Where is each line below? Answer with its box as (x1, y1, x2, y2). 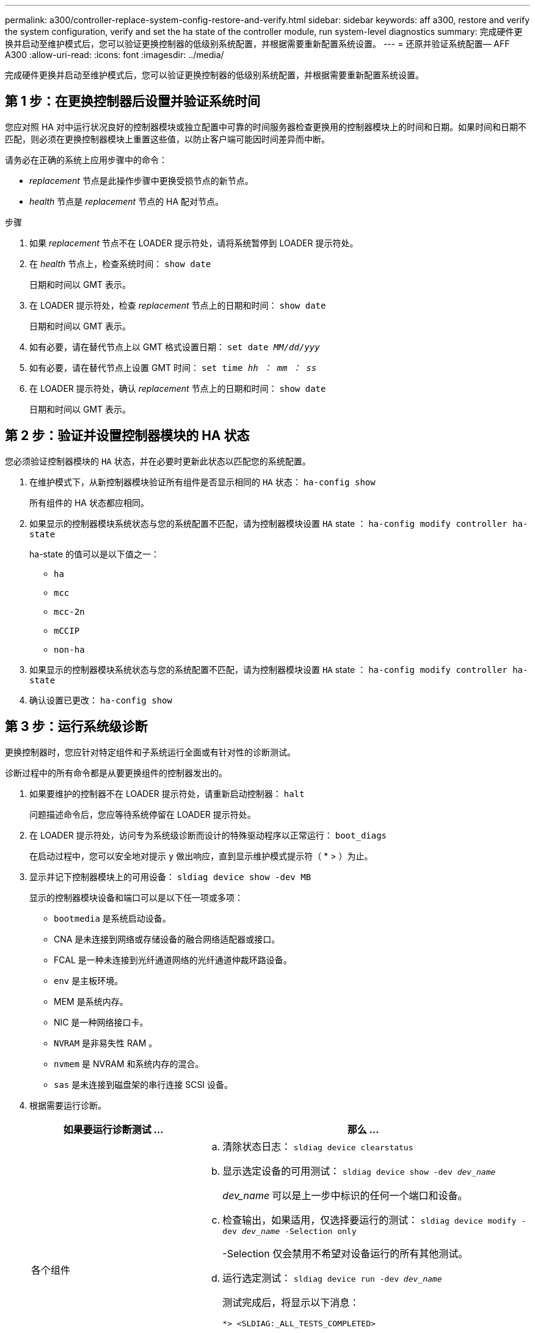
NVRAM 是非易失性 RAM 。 (54, 1037, 158, 1048)
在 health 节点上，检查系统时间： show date (29, 258, 211, 269)
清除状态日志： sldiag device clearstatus (222, 1140, 413, 1153)
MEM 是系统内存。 (54, 996, 128, 1007)
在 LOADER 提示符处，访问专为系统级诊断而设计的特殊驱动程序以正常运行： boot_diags (29, 829, 387, 840)
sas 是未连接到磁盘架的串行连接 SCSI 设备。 (54, 1079, 233, 1090)
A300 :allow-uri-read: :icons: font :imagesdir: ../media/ (5, 50, 224, 60)
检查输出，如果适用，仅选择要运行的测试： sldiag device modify (222, 1213, 517, 1226)
